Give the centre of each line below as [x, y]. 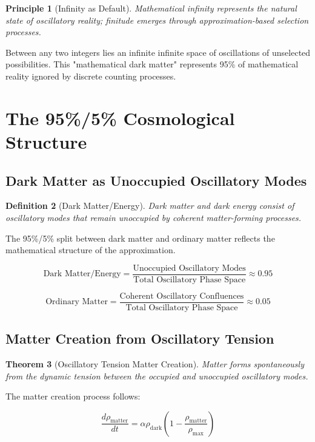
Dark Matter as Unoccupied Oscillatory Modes [156, 180]
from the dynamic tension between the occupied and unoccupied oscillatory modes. [157, 376]
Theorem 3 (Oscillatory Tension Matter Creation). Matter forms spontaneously [155, 364]
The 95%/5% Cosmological [120, 117]
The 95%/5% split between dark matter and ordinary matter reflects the [140, 238]
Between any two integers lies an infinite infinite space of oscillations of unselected [158, 52]
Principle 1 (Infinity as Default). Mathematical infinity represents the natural [151, 8]
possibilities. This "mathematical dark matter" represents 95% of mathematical [152, 64]
